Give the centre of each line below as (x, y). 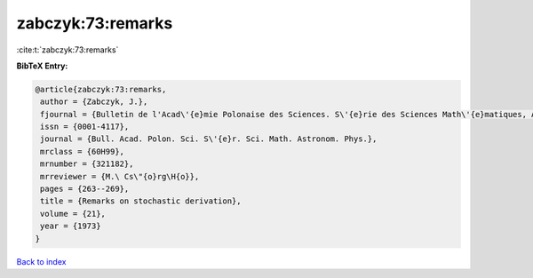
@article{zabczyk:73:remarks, (101, 89)
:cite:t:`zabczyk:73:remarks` (68, 50)
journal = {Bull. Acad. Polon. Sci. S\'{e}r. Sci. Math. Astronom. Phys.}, (209, 139)
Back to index (41, 261)
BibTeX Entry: (42, 66)
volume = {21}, (73, 214)
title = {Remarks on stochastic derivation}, (141, 201)
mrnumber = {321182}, (87, 164)
